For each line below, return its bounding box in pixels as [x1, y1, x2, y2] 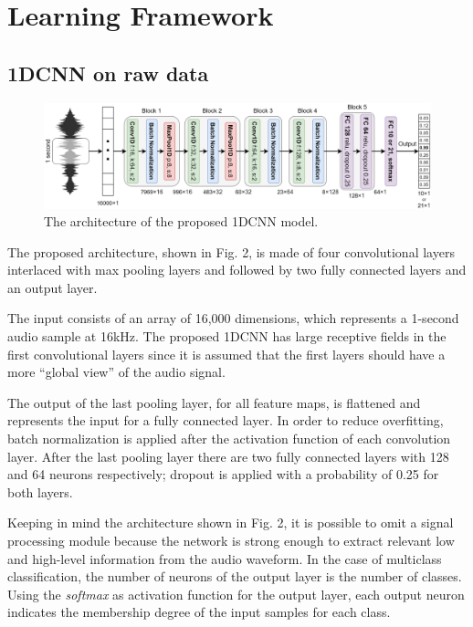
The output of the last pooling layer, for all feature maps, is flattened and [7, 392, 421, 412]
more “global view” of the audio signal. [7, 362, 226, 381]
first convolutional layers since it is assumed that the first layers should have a [7, 344, 446, 363]
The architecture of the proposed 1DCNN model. [44, 212, 319, 231]
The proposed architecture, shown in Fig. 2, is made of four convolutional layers [7, 242, 455, 261]
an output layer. [7, 277, 98, 297]
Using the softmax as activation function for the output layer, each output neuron [7, 584, 465, 603]
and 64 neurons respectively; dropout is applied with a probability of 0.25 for [7, 465, 439, 484]
